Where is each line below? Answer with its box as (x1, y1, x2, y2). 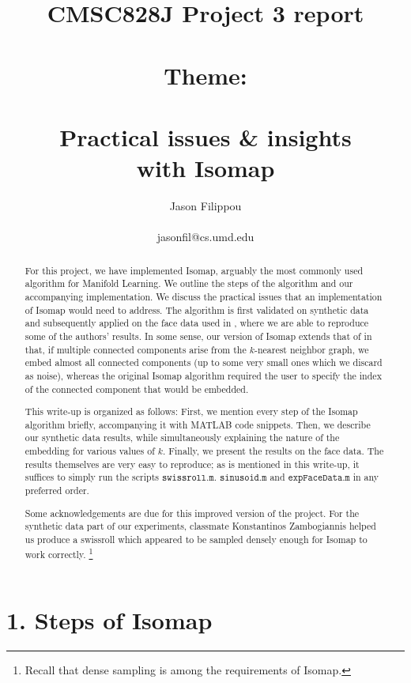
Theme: (164, 58, 247, 91)
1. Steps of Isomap (6, 604, 213, 636)
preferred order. (25, 484, 89, 497)
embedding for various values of (25, 444, 155, 458)
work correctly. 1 (25, 545, 93, 560)
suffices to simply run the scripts (25, 470, 159, 484)
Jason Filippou (169, 198, 242, 214)
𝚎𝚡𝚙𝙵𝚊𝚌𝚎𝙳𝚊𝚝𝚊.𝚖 (288, 473, 350, 483)
